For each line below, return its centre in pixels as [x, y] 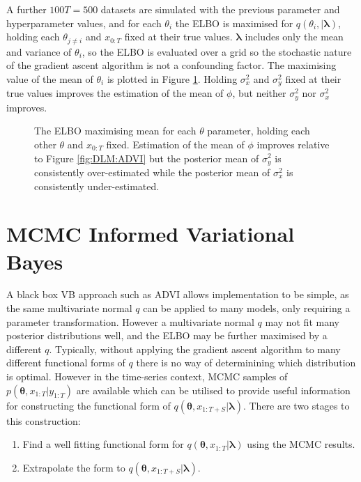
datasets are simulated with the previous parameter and [220, 9]
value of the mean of [50, 78]
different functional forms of [66, 363]
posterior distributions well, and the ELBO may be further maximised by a [167, 335]
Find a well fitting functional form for [103, 444]
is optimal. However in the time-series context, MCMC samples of [147, 376]
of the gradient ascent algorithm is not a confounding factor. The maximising [171, 65]
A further [26, 9]
